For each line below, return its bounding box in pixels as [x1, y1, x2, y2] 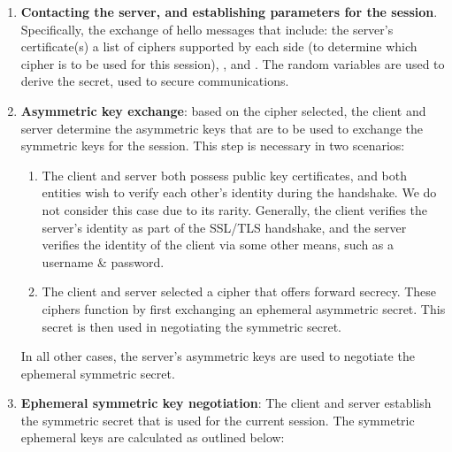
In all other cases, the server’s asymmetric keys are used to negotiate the [20, 347, 415, 365]
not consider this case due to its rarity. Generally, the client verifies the [42, 200, 428, 218]
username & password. [42, 252, 165, 271]
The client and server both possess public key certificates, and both [42, 165, 407, 184]
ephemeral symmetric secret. [20, 364, 175, 382]
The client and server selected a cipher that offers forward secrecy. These [42, 282, 437, 301]
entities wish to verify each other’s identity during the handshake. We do [42, 183, 437, 202]
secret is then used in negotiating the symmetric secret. [42, 317, 341, 335]
